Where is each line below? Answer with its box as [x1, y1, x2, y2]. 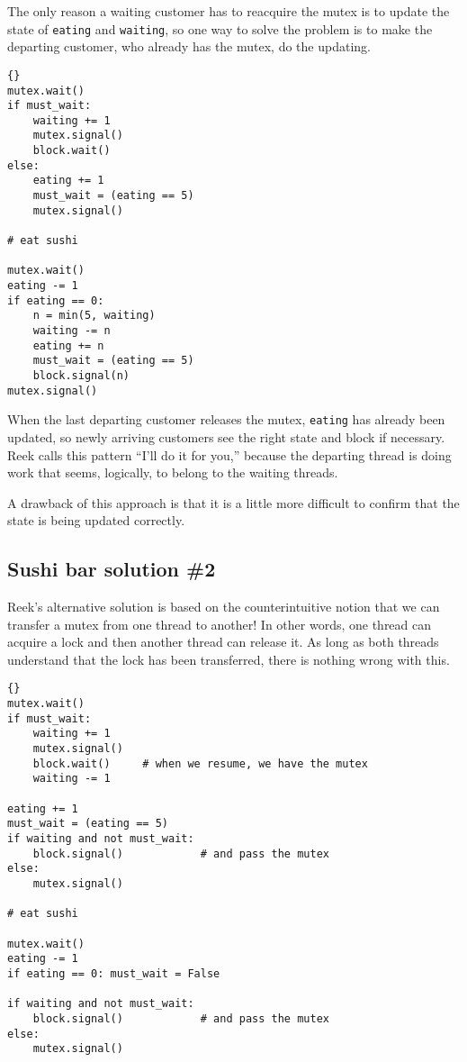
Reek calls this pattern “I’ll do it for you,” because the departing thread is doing [7, 445, 452, 464]
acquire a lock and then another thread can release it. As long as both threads [7, 632, 439, 651]
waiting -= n [32, 324, 111, 337]
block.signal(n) [32, 368, 130, 382]
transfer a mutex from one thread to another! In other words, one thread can [7, 614, 432, 633]
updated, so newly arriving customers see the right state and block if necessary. [7, 427, 445, 446]
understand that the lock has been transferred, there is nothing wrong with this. [7, 649, 450, 668]
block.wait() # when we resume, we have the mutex [32, 757, 368, 770]
